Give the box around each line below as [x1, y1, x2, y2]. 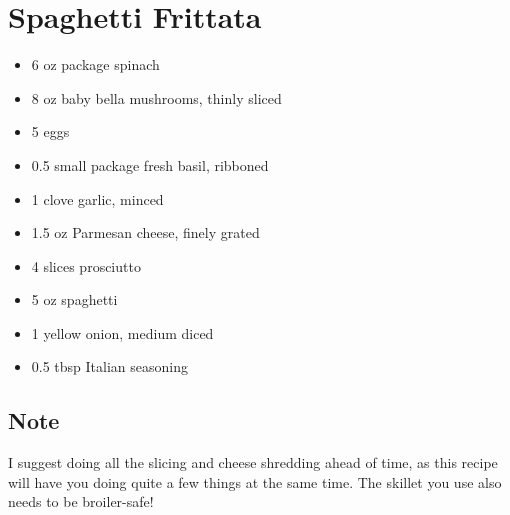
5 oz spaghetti [31, 289, 118, 310]
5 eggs [31, 121, 70, 142]
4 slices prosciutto [31, 255, 141, 276]
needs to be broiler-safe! [8, 491, 154, 512]
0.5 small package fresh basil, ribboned [31, 154, 269, 175]
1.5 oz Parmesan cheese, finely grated [31, 222, 260, 243]
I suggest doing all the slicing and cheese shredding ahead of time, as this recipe [8, 452, 498, 473]
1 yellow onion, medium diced [31, 322, 214, 343]
